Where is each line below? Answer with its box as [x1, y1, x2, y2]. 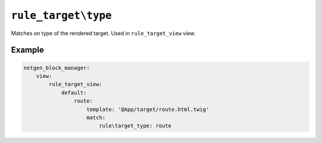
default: [61, 89, 87, 96]
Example [11, 45, 44, 55]
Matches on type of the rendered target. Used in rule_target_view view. [11, 30, 196, 37]
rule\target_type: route [98, 122, 172, 129]
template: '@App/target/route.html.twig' [86, 106, 209, 113]
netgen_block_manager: [23, 64, 90, 71]
